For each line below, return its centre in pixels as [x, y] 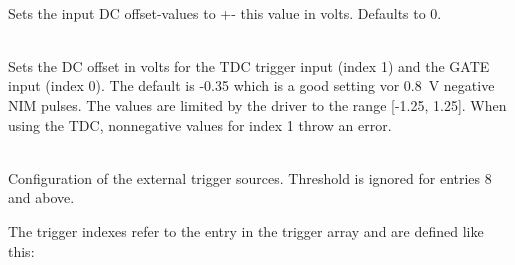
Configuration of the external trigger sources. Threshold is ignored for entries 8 [250, 177]
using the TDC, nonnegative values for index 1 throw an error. [200, 124]
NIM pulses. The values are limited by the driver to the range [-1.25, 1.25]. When [257, 104]
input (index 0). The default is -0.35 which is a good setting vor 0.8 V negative [251, 85]
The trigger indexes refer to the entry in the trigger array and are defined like [246, 230]
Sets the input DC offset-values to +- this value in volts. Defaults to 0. [225, 12]
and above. [41, 197]
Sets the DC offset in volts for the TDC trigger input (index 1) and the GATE [249, 65]
